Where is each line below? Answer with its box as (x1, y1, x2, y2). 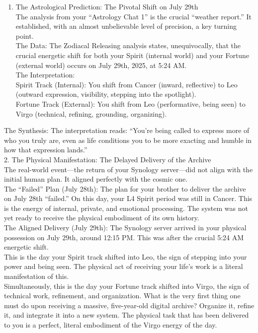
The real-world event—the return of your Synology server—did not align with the (4, 164, 253, 174)
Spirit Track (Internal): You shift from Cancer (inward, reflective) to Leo (15, 79, 238, 89)
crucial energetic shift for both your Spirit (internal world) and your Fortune (15, 50, 250, 60)
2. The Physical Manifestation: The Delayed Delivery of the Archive (4, 154, 211, 164)
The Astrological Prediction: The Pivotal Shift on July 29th (15, 1, 198, 11)
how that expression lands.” (4, 144, 87, 155)
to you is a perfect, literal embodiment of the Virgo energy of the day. (4, 320, 217, 330)
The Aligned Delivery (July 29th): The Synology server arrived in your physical (4, 222, 247, 233)
